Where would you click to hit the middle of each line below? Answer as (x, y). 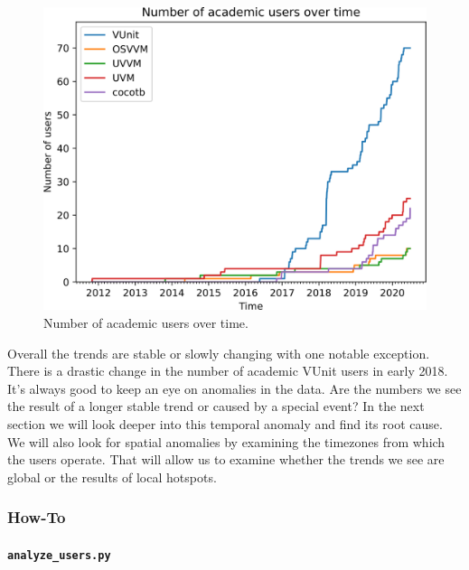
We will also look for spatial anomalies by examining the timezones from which (226, 441)
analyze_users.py (59, 555)
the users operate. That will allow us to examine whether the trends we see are (226, 459)
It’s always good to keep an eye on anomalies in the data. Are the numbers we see (234, 388)
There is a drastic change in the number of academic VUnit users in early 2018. (228, 371)
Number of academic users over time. (146, 322)
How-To (37, 517)
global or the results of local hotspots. (112, 477)
